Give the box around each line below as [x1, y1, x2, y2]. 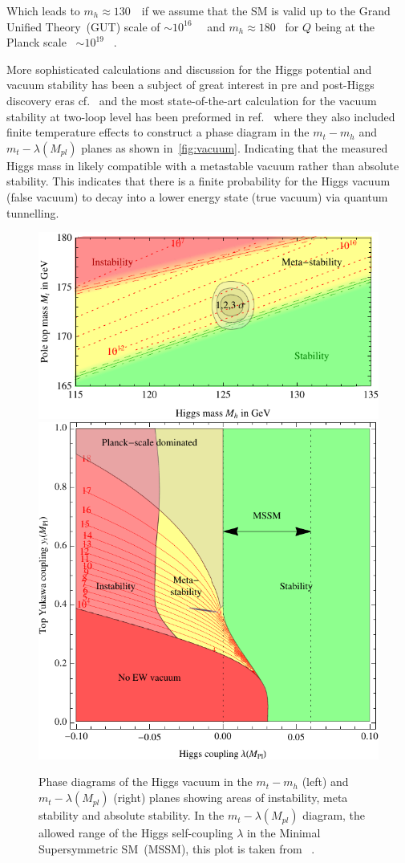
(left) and [302, 773, 349, 790]
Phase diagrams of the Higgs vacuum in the [38, 773, 253, 790]
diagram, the [302, 807, 366, 824]
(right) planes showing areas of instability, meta [113, 789, 348, 806]
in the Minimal [246, 824, 321, 841]
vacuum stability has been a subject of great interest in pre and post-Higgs [6, 76, 375, 93]
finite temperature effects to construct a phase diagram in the [6, 124, 310, 140]
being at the [314, 18, 375, 35]
